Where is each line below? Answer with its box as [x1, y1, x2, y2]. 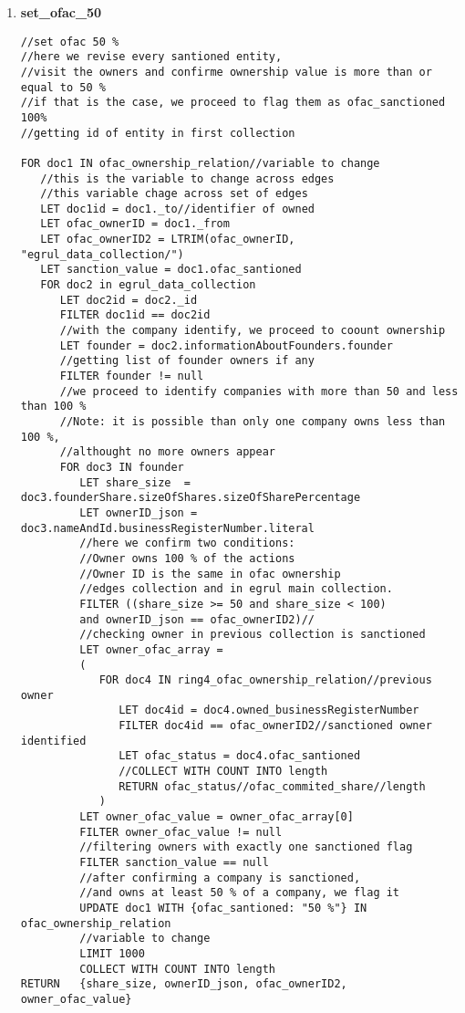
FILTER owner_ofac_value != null [79, 825, 283, 839]
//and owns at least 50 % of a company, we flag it [79, 886, 400, 900]
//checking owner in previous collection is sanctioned [79, 628, 426, 642]
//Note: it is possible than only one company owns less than [59, 415, 446, 428]
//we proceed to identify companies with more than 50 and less [59, 384, 459, 398]
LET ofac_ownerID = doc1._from [40, 217, 230, 231]
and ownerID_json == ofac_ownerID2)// [79, 612, 315, 626]
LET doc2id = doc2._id [59, 293, 198, 307]
